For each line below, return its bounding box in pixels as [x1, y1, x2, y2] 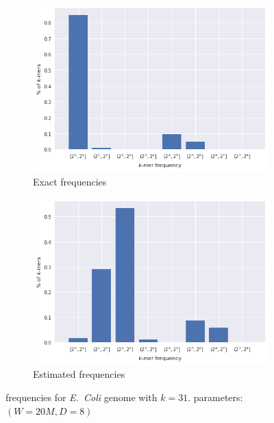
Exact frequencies [33, 174, 107, 188]
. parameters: [188, 390, 243, 405]
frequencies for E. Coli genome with [5, 390, 158, 405]
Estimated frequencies [33, 367, 125, 381]
